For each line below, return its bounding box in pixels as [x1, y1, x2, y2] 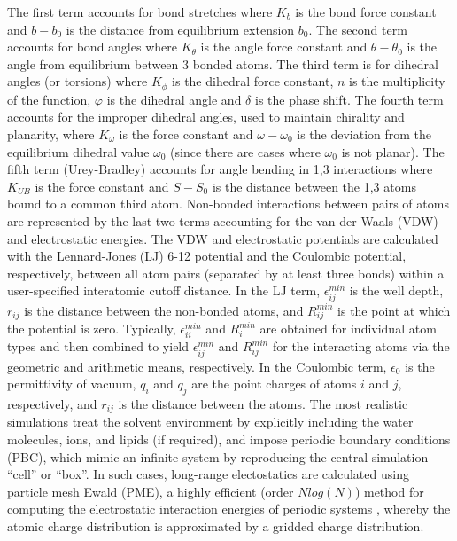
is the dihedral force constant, [172, 72, 334, 90]
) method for [354, 482, 424, 500]
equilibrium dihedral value [7, 142, 150, 161]
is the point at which [337, 301, 451, 319]
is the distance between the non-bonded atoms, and [24, 301, 304, 319]
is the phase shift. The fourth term [254, 90, 444, 108]
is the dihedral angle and [106, 90, 242, 108]
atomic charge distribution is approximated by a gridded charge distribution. [7, 516, 424, 535]
